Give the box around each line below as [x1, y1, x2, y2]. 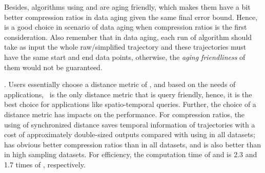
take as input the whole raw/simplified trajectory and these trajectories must [4, 41, 247, 52]
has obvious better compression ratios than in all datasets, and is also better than [4, 139, 261, 149]
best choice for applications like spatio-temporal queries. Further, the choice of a [4, 99, 256, 110]
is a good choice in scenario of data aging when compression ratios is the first [4, 21, 247, 32]
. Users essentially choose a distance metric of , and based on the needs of [4, 79, 236, 90]
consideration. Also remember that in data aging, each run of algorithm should [4, 31, 252, 42]
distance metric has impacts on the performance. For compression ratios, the [4, 109, 245, 119]
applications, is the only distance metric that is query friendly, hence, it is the [4, 89, 252, 99]
